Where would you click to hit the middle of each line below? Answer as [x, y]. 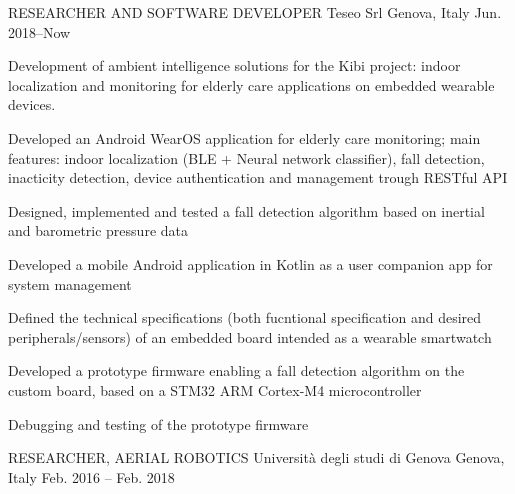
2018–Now [39, 31]
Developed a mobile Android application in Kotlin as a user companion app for [250, 263]
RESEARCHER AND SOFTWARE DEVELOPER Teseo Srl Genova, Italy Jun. [255, 12]
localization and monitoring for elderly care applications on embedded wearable [251, 84]
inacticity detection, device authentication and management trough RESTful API [258, 177]
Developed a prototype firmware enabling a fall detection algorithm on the [236, 370]
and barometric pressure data [98, 230]
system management [70, 283]
